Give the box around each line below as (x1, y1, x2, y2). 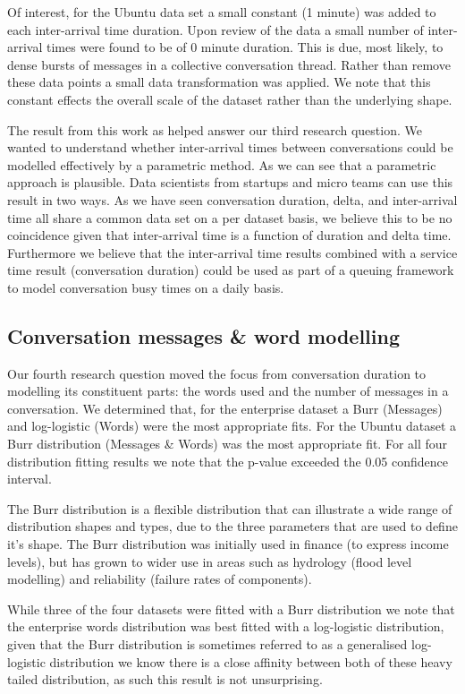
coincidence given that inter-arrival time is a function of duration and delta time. (7, 226, 452, 244)
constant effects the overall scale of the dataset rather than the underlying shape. (7, 90, 452, 108)
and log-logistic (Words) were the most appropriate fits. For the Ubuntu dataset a (7, 416, 457, 435)
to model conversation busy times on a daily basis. (7, 278, 284, 296)
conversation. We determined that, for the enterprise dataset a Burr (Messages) (7, 398, 443, 417)
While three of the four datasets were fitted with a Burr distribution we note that (7, 599, 455, 618)
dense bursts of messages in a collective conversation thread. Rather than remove (7, 55, 451, 73)
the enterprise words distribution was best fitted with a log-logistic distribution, (7, 617, 444, 636)
